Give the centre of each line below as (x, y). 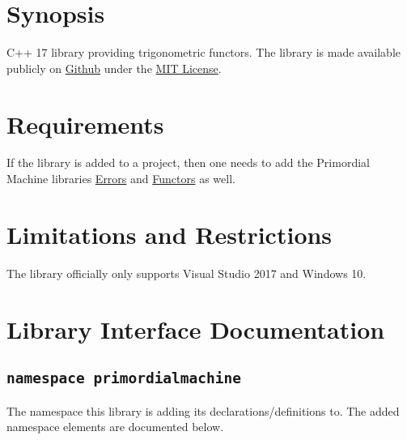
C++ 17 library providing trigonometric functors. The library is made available (204, 52)
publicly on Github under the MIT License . (114, 68)
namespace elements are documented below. (115, 427)
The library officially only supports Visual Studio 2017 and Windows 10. (187, 273)
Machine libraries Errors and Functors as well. (121, 179)
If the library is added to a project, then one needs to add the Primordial (188, 162)
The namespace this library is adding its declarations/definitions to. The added (203, 410)
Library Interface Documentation (196, 329)
